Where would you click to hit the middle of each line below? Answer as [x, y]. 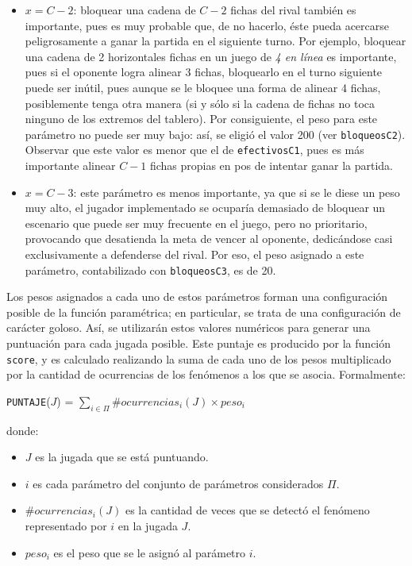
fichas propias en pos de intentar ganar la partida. [271, 166]
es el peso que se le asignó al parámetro [150, 552]
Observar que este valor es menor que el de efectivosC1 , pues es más [194, 150]
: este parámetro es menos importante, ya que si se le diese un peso [237, 192]
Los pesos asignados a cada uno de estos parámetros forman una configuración [197, 296]
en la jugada [148, 526]
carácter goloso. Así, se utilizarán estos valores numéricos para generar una [189, 327]
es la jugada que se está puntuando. [122, 457]
